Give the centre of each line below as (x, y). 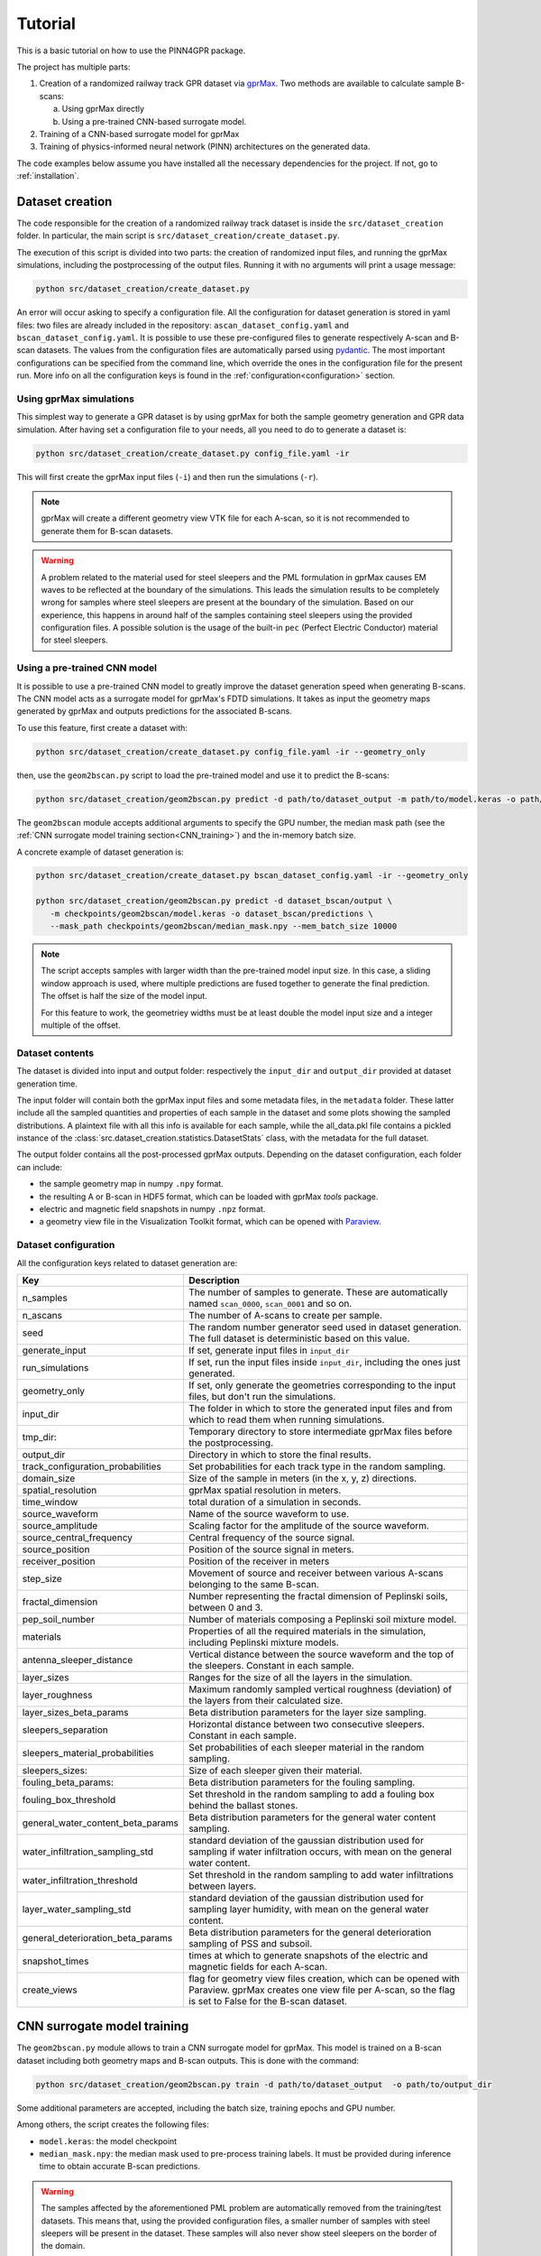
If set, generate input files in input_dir (269, 1350)
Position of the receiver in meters (259, 1561)
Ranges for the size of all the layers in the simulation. (300, 1677)
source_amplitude (60, 1525)
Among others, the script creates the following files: (113, 2124)
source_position (56, 1549)
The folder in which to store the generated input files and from (320, 1408)
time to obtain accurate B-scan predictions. (119, 2167)
